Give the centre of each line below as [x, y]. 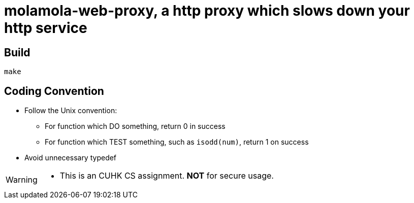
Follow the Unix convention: [71, 111]
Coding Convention [54, 91]
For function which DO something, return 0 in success [135, 126]
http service [46, 28]
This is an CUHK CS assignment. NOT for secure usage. [167, 176]
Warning [22, 180]
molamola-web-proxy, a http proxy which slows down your [207, 11]
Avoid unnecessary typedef [71, 158]
